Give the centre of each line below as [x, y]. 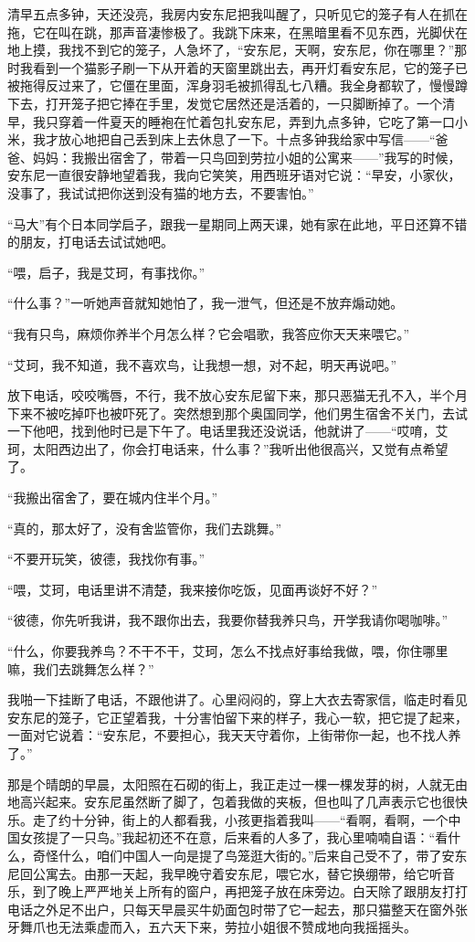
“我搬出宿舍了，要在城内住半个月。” [113, 497]
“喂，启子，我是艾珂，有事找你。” [106, 272]
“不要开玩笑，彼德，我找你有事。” [106, 559]
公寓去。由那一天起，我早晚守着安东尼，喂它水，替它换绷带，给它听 [237, 873]
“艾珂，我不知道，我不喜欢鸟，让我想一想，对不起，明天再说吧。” [202, 364]
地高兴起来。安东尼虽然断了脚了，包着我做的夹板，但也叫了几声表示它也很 [231, 802]
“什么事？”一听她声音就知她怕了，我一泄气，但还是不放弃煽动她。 [206, 303]
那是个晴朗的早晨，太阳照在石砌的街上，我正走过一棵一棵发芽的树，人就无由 [237, 783]
